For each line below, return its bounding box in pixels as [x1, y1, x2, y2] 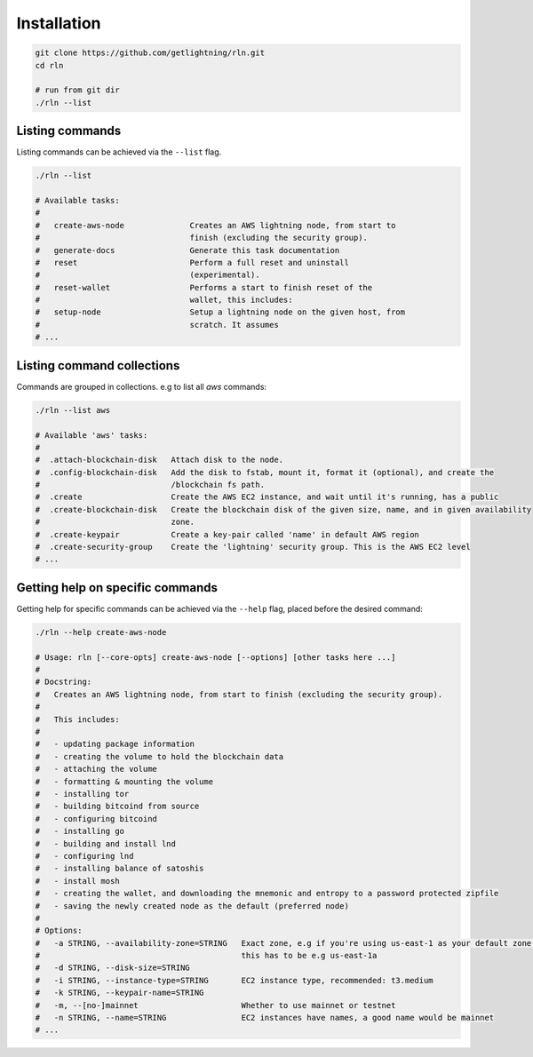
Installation [16, 13, 101, 33]
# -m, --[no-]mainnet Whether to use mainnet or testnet [35, 1000, 396, 1010]
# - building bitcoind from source [35, 801, 200, 812]
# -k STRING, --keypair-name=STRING [35, 988, 204, 998]
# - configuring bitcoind [35, 814, 157, 823]
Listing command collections [16, 358, 180, 373]
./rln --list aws [35, 405, 111, 415]
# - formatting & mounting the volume [35, 776, 213, 786]
